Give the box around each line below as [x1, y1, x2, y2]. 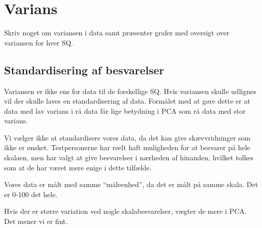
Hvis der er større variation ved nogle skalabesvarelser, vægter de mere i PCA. [4, 206, 247, 216]
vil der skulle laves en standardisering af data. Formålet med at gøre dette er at [4, 96, 250, 106]
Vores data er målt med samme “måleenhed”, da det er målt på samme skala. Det [4, 179, 258, 190]
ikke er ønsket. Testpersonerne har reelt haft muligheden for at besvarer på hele [4, 142, 250, 153]
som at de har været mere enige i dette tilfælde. [4, 162, 152, 172]
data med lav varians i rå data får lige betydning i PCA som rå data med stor [4, 105, 246, 116]
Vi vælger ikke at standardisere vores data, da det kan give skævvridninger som [4, 132, 251, 143]
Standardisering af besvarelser [4, 62, 165, 77]
